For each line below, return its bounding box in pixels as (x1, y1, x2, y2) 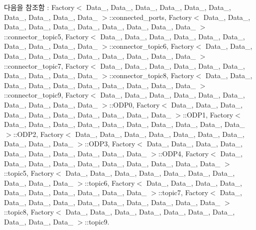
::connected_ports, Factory (109, 11, 192, 22)
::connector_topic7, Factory (4, 60, 89, 71)
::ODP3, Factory (85, 138, 135, 149)
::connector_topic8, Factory (109, 70, 194, 81)
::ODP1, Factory (183, 109, 234, 119)
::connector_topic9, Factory (4, 90, 89, 100)
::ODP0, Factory (109, 99, 160, 110)
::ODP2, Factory (13, 128, 64, 139)
